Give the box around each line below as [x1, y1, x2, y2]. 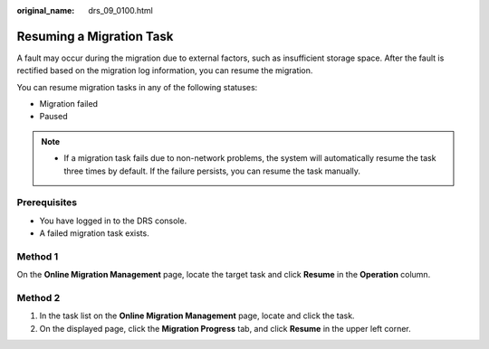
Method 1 [16, 250, 59, 262]
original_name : [16, 5, 75, 15]
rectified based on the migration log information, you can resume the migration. [16, 65, 313, 76]
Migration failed [39, 99, 99, 109]
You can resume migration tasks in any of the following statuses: [16, 81, 258, 92]
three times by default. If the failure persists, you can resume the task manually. [63, 165, 361, 176]
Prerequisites [16, 196, 77, 209]
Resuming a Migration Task [16, 28, 174, 44]
